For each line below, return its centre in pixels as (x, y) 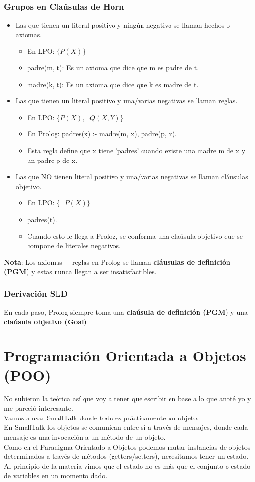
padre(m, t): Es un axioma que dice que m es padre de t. (113, 67)
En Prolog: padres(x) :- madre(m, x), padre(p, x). (102, 134)
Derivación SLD (36, 293)
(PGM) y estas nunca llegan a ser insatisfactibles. (80, 272)
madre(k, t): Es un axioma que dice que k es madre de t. (113, 84)
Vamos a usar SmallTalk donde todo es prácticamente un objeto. (101, 417)
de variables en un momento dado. (56, 475)
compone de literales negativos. (74, 245)
